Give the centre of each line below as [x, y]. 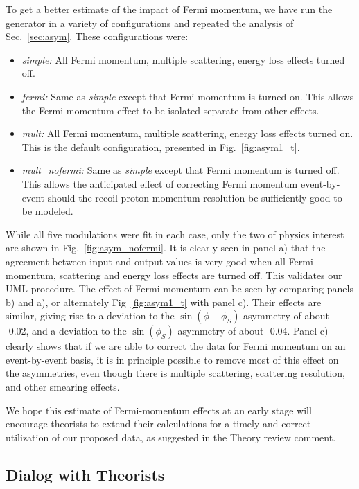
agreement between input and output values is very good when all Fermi [159, 261]
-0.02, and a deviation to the [66, 331]
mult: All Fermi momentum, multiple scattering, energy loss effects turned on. [187, 133]
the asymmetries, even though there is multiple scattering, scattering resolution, [175, 373]
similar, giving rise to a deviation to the [90, 315]
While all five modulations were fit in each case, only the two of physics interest [175, 234]
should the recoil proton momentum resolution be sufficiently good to [195, 197]
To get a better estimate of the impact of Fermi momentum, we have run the [169, 9]
